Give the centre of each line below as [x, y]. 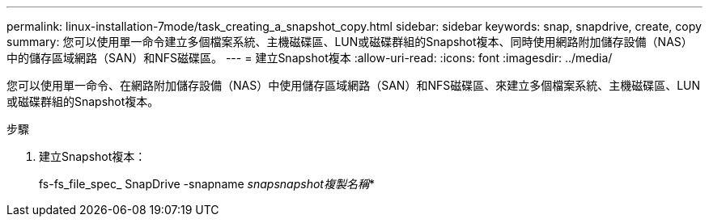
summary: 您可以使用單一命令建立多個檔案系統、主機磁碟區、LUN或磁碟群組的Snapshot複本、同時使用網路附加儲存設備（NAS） [350, 42]
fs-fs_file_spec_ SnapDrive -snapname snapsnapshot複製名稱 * [207, 184]
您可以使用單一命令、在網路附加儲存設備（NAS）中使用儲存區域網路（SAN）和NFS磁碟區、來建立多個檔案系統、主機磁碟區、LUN [354, 85]
